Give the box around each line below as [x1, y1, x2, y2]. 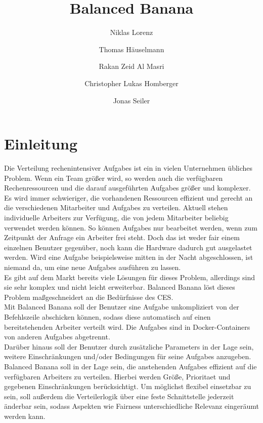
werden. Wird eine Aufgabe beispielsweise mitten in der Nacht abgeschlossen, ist [4, 252, 253, 262]
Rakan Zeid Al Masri [99, 61, 164, 71]
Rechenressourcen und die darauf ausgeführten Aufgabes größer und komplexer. [4, 182, 251, 193]
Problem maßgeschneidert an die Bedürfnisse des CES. [4, 291, 173, 302]
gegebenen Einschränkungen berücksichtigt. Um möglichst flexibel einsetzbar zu [4, 381, 251, 392]
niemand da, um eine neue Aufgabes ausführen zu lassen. [4, 261, 181, 272]
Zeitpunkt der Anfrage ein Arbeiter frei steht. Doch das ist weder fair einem [4, 232, 240, 243]
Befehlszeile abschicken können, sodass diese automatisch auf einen [4, 311, 211, 322]
